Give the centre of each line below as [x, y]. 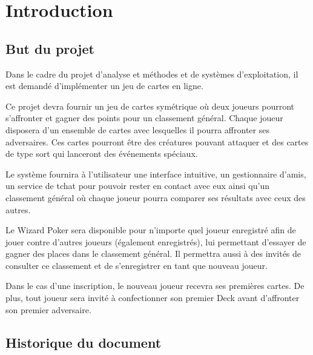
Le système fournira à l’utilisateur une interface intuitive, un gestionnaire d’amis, [156, 174]
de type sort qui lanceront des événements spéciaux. [102, 154]
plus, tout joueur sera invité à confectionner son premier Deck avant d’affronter [153, 298]
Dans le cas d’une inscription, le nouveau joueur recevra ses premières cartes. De [155, 286]
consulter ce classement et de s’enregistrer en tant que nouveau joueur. [137, 265]
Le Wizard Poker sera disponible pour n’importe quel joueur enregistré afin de [151, 230]
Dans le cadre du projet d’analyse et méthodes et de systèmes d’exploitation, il [152, 74]
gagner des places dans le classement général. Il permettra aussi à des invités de [153, 254]
